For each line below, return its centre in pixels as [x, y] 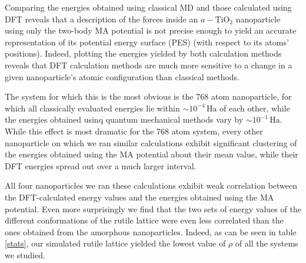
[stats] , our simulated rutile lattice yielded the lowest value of [115, 243]
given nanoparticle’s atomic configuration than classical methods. [122, 76]
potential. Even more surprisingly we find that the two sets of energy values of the [153, 208]
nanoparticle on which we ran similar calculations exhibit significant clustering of [151, 142]
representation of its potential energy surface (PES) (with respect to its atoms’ [147, 42]
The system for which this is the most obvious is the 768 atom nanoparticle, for [148, 96]
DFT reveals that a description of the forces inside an [102, 19]
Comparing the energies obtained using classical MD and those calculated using [148, 7]
